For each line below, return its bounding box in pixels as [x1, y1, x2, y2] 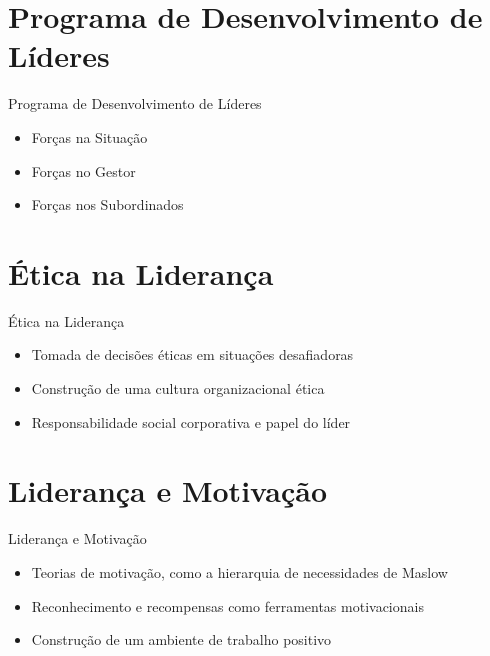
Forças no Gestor [31, 160, 136, 181]
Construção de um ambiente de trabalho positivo [31, 629, 332, 650]
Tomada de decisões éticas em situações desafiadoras [31, 344, 354, 365]
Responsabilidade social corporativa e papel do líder [31, 411, 351, 432]
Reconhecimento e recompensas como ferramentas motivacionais [31, 595, 424, 616]
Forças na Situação [31, 126, 148, 147]
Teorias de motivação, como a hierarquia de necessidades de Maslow [31, 561, 448, 582]
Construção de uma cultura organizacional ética [31, 378, 325, 398]
